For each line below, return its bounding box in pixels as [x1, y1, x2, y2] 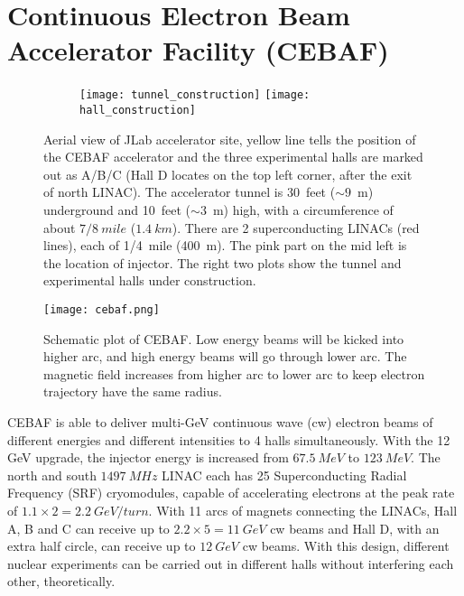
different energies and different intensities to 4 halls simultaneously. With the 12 [7, 430, 450, 449]
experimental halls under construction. [43, 271, 256, 290]
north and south [7, 465, 97, 484]
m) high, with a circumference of [212, 200, 394, 219]
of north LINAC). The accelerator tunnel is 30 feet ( [43, 182, 336, 201]
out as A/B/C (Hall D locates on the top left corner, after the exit [43, 164, 413, 183]
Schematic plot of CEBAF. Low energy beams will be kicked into [43, 329, 404, 348]
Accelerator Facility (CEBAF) [7, 32, 389, 69]
